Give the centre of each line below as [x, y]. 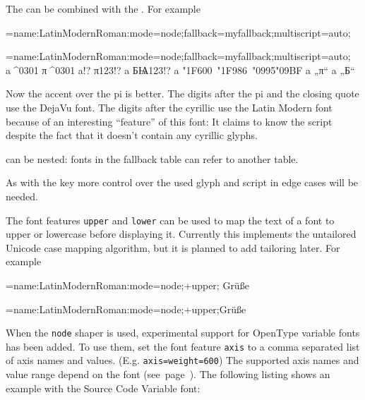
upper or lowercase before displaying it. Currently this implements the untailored [181, 234]
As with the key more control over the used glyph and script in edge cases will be [182, 182]
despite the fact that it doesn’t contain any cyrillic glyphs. [132, 135]
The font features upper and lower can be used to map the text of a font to [170, 220]
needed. [22, 196]
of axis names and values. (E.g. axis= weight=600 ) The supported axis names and [182, 360]
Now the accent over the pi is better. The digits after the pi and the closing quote [182, 93]
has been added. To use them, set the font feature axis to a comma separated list [183, 346]
